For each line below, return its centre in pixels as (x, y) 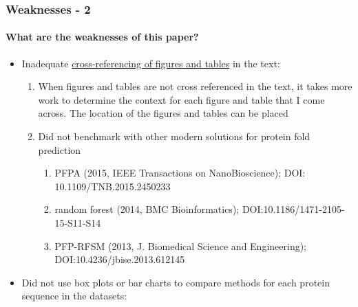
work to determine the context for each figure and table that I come (181, 99)
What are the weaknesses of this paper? (102, 37)
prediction (60, 149)
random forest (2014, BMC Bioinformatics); (147, 209)
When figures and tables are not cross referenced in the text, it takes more (195, 86)
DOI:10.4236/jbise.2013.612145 (120, 259)
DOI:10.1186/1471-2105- (293, 209)
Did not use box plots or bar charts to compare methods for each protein (176, 282)
